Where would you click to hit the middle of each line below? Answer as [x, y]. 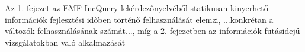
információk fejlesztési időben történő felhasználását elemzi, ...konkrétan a [139, 19]
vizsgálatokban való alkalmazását [65, 42]
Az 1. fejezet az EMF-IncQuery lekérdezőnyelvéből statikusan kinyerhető [137, 8]
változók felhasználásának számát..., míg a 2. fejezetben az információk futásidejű [152, 31]
